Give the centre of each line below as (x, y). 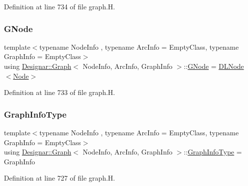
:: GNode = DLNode (214, 66)
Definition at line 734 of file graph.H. (60, 6)
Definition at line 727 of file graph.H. (60, 178)
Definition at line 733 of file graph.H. (60, 92)
